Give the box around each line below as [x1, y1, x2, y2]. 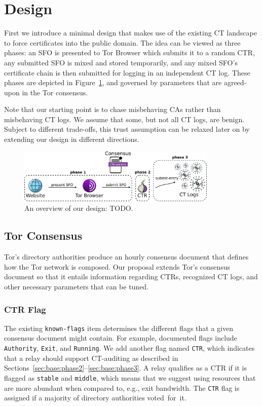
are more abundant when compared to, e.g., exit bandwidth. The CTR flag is [4, 382, 240, 393]
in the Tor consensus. [22, 87, 88, 97]
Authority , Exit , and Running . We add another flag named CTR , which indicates [4, 343, 255, 353]
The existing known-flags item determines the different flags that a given [4, 322, 233, 333]
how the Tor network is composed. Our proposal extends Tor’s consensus [4, 261, 231, 272]
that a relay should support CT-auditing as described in [4, 352, 178, 363]
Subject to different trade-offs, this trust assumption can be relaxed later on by [4, 124, 250, 134]
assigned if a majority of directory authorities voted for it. [4, 392, 186, 403]
